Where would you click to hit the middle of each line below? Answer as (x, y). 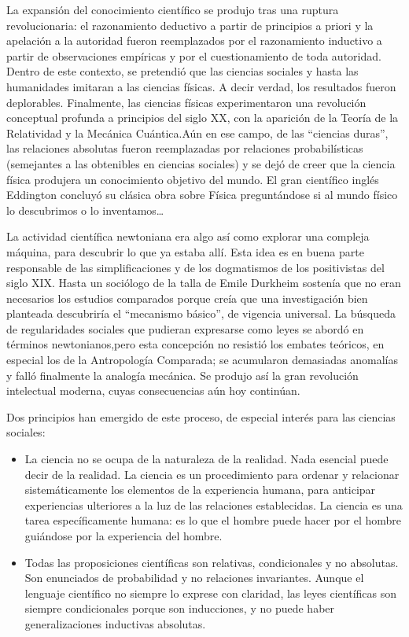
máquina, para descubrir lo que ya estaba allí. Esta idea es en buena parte (185, 251)
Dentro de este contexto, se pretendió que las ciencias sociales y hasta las (182, 71)
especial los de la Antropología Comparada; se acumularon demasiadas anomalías (202, 360)
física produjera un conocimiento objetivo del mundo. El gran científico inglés (193, 179)
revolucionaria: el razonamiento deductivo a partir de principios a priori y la (190, 25)
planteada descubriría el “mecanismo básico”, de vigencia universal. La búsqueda (201, 313)
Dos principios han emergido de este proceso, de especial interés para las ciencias (201, 416)
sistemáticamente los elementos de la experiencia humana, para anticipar (200, 490)
